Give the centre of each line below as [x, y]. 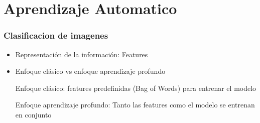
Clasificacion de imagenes [56, 35]
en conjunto [33, 114]
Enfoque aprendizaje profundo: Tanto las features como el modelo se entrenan [135, 105]
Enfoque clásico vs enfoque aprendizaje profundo [90, 71]
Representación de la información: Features [82, 54]
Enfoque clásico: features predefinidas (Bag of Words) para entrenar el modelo [136, 88]
